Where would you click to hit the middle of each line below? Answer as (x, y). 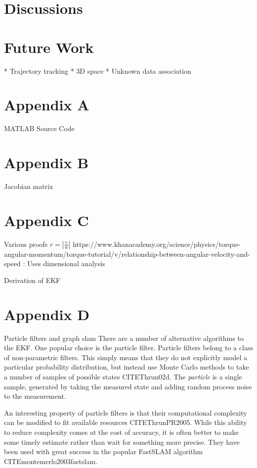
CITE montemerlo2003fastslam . (51, 461)
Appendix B (46, 162)
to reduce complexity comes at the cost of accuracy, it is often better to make (121, 432)
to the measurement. (35, 396)
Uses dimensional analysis (66, 263)
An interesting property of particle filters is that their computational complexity (126, 412)
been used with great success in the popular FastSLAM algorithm (104, 451)
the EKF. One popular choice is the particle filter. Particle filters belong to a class (128, 348)
